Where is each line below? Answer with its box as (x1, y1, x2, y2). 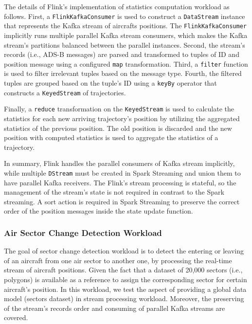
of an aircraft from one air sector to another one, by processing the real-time (4, 255, 232, 265)
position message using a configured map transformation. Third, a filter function (4, 58, 248, 69)
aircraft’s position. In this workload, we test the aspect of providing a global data (4, 284, 247, 294)
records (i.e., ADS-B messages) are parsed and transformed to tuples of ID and (4, 49, 239, 59)
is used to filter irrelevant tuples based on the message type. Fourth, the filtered (4, 68, 242, 78)
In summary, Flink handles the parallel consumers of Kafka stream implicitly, (4, 158, 235, 168)
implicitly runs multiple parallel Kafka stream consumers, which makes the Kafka (4, 30, 248, 40)
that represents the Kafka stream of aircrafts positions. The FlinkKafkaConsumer (4, 20, 247, 31)
